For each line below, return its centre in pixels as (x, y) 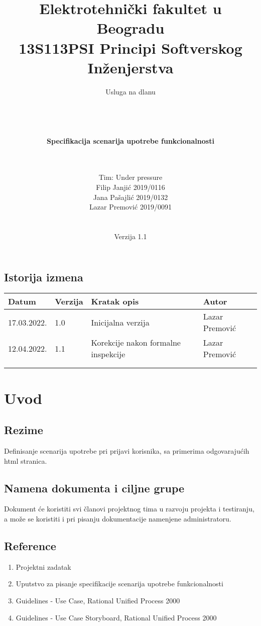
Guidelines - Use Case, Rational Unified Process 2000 (98, 600)
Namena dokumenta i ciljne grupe (94, 488)
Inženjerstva (130, 67)
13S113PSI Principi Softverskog (130, 47)
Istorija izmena (44, 277)
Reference (30, 545)
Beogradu (130, 28)
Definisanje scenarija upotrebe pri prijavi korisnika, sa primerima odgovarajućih (127, 450)
